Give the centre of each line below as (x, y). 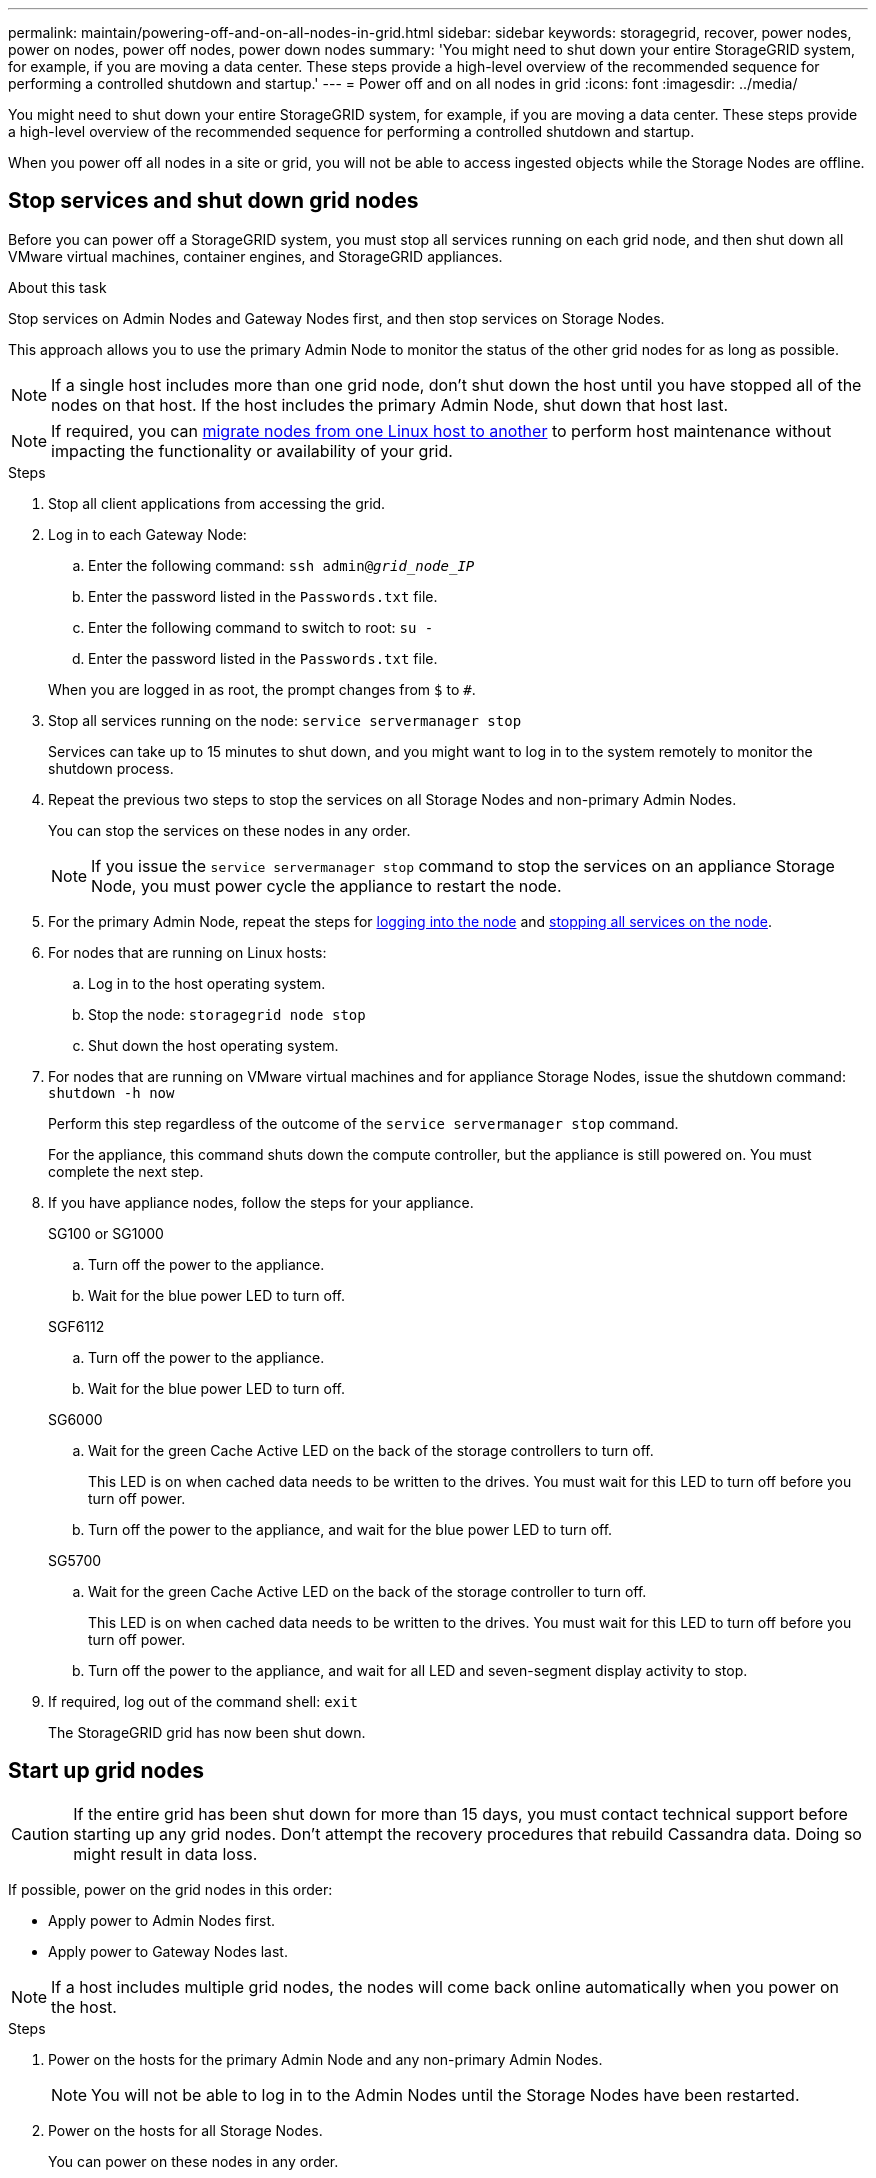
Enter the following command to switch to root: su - (261, 627)
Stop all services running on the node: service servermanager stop (285, 720)
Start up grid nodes (106, 1771)
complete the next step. (126, 1171)
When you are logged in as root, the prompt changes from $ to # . (262, 689)
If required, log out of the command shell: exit (203, 1701)
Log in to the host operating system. (207, 983)
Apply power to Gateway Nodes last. (168, 1951)
